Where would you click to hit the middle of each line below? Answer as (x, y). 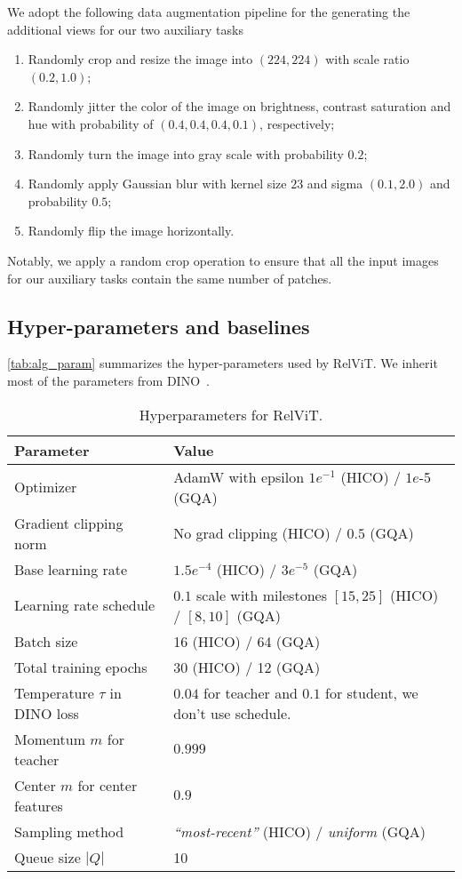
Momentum (50, 739)
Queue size (48, 857)
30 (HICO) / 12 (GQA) (247, 667)
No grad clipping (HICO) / (258, 533)
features (39, 805)
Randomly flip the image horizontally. (131, 231)
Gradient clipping (69, 523)
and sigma (335, 184)
